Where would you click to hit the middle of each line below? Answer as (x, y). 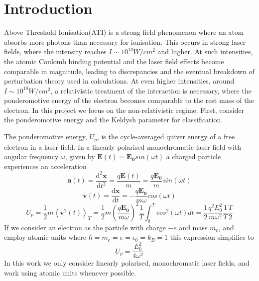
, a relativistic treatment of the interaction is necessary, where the (151, 90)
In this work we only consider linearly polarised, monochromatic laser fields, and (127, 263)
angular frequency (31, 156)
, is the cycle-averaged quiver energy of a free (166, 137)
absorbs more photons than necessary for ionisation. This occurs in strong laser (125, 42)
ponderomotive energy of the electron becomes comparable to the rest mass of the (129, 100)
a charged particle (194, 156)
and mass (193, 227)
